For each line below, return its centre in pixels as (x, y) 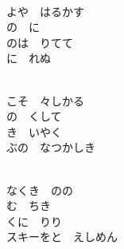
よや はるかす (45, 11)
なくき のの (40, 190)
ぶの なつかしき (51, 147)
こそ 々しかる (45, 100)
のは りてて (40, 42)
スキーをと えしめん (62, 237)
